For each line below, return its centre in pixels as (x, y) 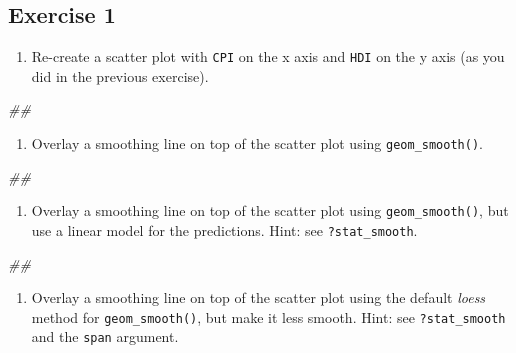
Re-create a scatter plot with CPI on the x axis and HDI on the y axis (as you (268, 56)
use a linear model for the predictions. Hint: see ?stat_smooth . (224, 229)
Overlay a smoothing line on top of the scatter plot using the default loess (258, 297)
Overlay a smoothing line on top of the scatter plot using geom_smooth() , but (270, 210)
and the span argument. (105, 336)
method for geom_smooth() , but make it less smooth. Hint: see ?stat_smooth (268, 316)
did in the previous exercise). (120, 75)
